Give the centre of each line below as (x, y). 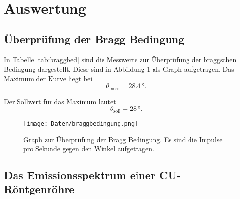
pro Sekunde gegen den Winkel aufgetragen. (89, 149)
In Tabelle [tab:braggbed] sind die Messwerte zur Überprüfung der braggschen (120, 59)
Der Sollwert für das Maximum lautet (60, 101)
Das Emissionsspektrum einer (80, 175)
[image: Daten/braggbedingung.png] (81, 123)
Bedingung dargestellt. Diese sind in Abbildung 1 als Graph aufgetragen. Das (119, 69)
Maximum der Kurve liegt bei (48, 78)
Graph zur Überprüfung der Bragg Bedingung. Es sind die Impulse (123, 139)
